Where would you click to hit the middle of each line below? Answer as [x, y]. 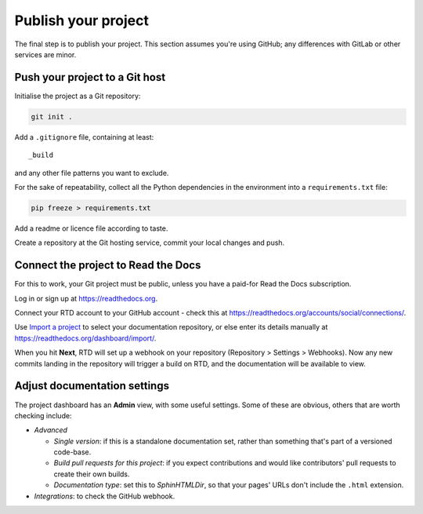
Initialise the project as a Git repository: [78, 96]
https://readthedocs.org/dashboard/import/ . [85, 338]
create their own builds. [92, 474]
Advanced [51, 430]
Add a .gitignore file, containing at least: [84, 137]
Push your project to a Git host [90, 77]
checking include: [43, 415]
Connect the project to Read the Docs [108, 266]
